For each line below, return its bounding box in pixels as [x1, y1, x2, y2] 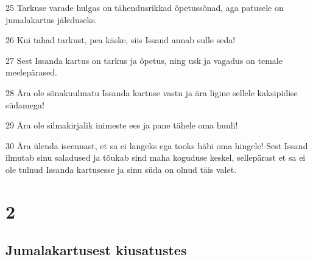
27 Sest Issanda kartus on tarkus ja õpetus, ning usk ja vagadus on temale [5, 54, 283, 66]
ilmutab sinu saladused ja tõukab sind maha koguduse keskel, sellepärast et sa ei [5, 151, 306, 164]
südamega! [5, 98, 44, 111]
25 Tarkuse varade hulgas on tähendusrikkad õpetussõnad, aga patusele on [5, 1, 284, 13]
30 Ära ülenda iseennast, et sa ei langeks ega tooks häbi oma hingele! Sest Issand [5, 139, 308, 152]
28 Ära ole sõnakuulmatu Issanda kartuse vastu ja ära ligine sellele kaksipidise [5, 86, 298, 99]
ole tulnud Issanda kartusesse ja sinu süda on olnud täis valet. [5, 163, 237, 175]
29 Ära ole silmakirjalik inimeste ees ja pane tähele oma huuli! [5, 119, 238, 132]
